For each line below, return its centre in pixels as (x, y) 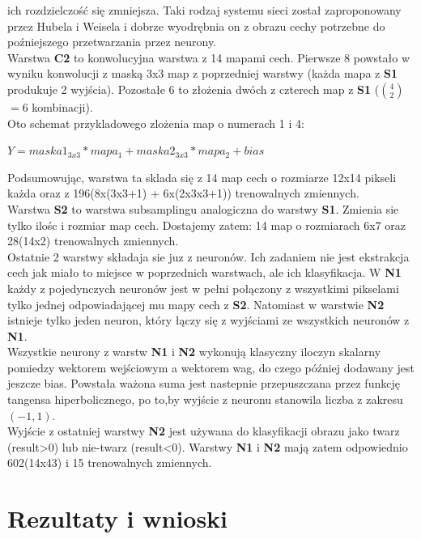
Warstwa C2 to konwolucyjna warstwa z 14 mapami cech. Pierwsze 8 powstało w (209, 57)
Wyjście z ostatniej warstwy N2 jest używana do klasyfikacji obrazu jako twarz (204, 431)
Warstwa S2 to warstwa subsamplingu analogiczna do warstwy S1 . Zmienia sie (203, 208)
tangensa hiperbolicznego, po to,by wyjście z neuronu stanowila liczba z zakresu (205, 399)
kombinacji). (62, 106)
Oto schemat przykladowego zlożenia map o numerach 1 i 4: (156, 123)
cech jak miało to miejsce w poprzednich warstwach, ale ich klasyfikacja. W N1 (204, 272)
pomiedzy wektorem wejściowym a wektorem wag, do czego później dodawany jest (211, 367)
